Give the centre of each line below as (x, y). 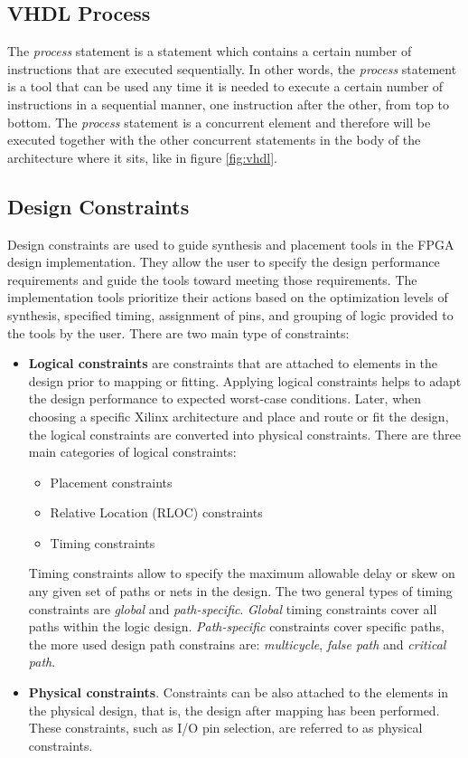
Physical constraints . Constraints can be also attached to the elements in (239, 692)
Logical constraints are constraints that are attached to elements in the (233, 363)
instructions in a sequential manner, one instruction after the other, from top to (229, 104)
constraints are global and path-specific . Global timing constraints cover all (233, 608)
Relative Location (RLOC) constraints (156, 512)
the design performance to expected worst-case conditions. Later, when (225, 398)
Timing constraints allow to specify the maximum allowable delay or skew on (242, 573)
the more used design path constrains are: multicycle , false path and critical (237, 644)
